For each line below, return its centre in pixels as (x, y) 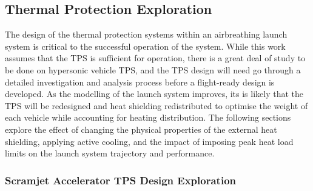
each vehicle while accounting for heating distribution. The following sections (148, 117)
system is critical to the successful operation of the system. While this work (145, 46)
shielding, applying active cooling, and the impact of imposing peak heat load (149, 141)
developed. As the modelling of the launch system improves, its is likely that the (154, 94)
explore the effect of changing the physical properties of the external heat (141, 129)
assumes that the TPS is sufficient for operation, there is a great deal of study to (155, 58)
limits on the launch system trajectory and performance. (110, 153)
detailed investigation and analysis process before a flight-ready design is (140, 82)
